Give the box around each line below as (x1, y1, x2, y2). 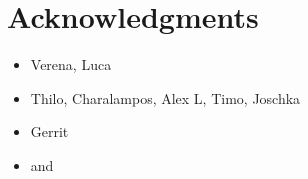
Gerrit (30, 121, 69, 142)
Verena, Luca (30, 54, 112, 75)
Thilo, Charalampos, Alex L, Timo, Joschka (30, 87, 301, 108)
